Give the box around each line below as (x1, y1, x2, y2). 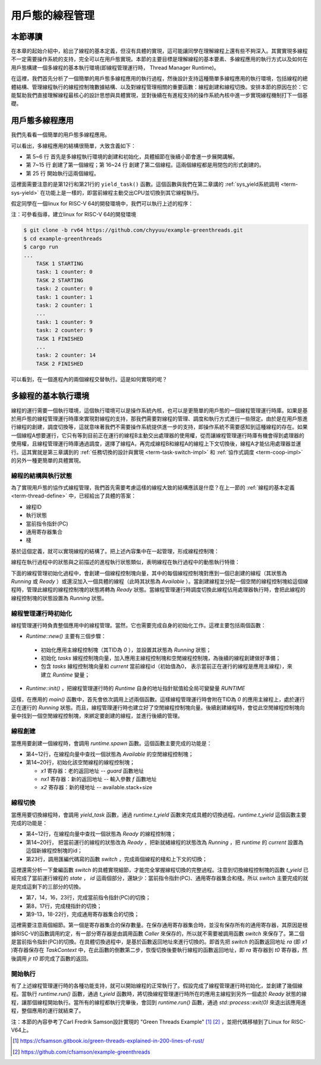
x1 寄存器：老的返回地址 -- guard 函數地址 (40, 767, 144, 774)
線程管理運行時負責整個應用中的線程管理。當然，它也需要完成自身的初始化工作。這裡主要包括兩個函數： (11, 621, 266, 628)
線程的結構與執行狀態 (11, 471, 73, 479)
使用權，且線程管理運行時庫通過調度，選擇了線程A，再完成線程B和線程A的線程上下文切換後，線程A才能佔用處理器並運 (11, 440, 301, 447)
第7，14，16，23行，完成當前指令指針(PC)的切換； (26, 894, 151, 901)
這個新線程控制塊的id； (26, 847, 83, 854)
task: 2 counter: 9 (36, 327, 93, 334)
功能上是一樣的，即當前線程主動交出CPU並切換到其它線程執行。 (45, 189, 202, 196)
